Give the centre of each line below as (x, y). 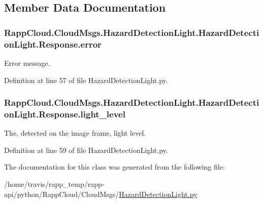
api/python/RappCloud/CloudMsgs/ (62, 194)
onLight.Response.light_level (65, 114)
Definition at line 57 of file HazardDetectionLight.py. (86, 80)
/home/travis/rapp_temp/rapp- (54, 184)
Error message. (27, 63)
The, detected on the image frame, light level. (75, 133)
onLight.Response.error (53, 44)
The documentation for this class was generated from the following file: (114, 167)
